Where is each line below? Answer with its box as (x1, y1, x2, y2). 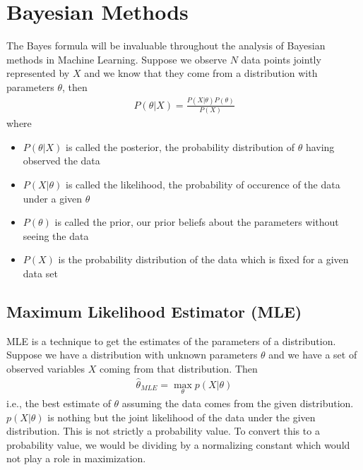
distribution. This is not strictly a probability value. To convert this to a (6, 423, 320, 438)
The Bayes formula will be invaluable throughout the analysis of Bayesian (6, 38, 326, 53)
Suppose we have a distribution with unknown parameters (6, 347, 258, 362)
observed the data (23, 153, 100, 168)
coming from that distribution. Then (99, 361, 258, 375)
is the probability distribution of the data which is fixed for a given (58, 252, 349, 267)
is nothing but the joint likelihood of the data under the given (47, 409, 316, 424)
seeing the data (23, 228, 89, 243)
